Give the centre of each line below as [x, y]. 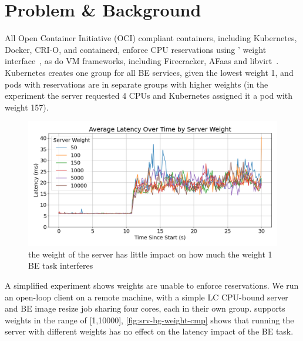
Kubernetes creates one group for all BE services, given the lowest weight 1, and [149, 72]
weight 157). [27, 107]
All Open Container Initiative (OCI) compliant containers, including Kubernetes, [151, 38]
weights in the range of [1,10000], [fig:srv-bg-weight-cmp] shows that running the [149, 320]
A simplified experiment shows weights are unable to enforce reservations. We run [152, 285]
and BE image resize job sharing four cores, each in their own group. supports [145, 308]
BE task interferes [61, 265]
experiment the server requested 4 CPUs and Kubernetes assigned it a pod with [149, 96]
